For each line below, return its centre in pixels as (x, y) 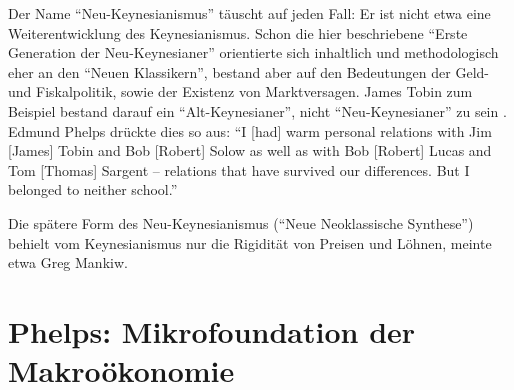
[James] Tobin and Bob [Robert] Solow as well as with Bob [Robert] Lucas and (250, 150)
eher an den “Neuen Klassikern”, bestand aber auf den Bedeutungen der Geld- (248, 71)
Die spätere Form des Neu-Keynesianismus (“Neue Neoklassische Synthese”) (241, 222)
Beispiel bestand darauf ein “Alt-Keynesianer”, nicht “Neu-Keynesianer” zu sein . (257, 110)
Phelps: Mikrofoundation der (212, 330)
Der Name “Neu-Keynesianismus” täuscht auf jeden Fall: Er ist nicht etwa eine (249, 13)
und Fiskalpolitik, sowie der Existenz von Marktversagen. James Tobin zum (240, 91)
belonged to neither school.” (93, 189)
